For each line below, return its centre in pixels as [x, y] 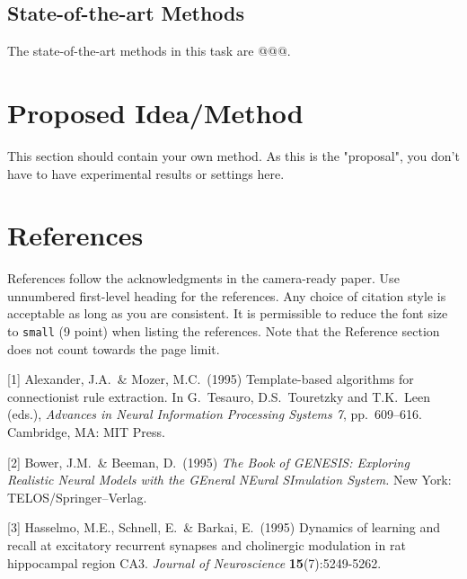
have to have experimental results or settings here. [146, 173]
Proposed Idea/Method [155, 112]
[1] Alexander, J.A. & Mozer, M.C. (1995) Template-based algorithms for [211, 379]
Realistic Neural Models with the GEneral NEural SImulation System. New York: [229, 480]
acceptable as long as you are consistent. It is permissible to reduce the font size [228, 313]
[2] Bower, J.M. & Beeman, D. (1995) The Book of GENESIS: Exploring [208, 462]
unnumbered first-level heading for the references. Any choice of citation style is [227, 295]
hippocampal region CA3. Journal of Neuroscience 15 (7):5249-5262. [194, 562]
